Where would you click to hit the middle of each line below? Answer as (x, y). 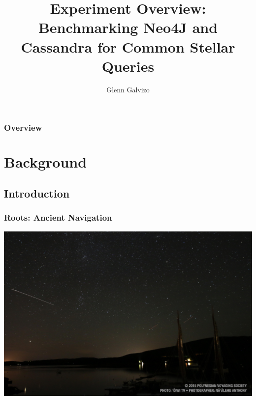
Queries (128, 66)
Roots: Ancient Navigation (58, 217)
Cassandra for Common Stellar (128, 46)
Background (46, 162)
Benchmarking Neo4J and (128, 27)
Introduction (37, 193)
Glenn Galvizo (128, 89)
